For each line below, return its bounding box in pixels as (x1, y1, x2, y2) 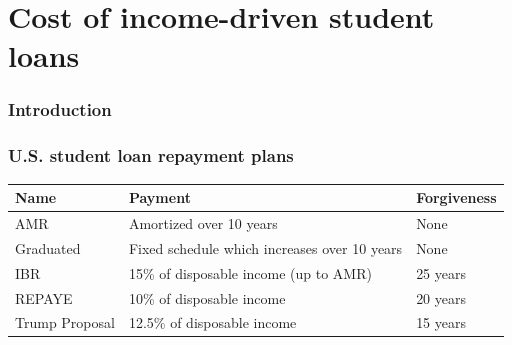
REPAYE (15, 287, 73, 308)
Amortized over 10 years (128, 212, 278, 233)
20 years (416, 287, 467, 308)
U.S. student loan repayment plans (8, 143, 294, 168)
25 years (416, 262, 467, 283)
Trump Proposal (15, 312, 115, 333)
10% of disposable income (128, 287, 286, 308)
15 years (416, 312, 467, 333)
